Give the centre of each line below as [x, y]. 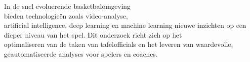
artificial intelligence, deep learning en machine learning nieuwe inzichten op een [125, 25]
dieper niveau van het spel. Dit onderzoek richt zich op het [93, 34]
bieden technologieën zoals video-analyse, [66, 15]
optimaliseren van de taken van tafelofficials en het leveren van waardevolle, [119, 44]
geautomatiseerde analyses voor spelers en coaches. [81, 53]
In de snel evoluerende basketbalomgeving [67, 6]
